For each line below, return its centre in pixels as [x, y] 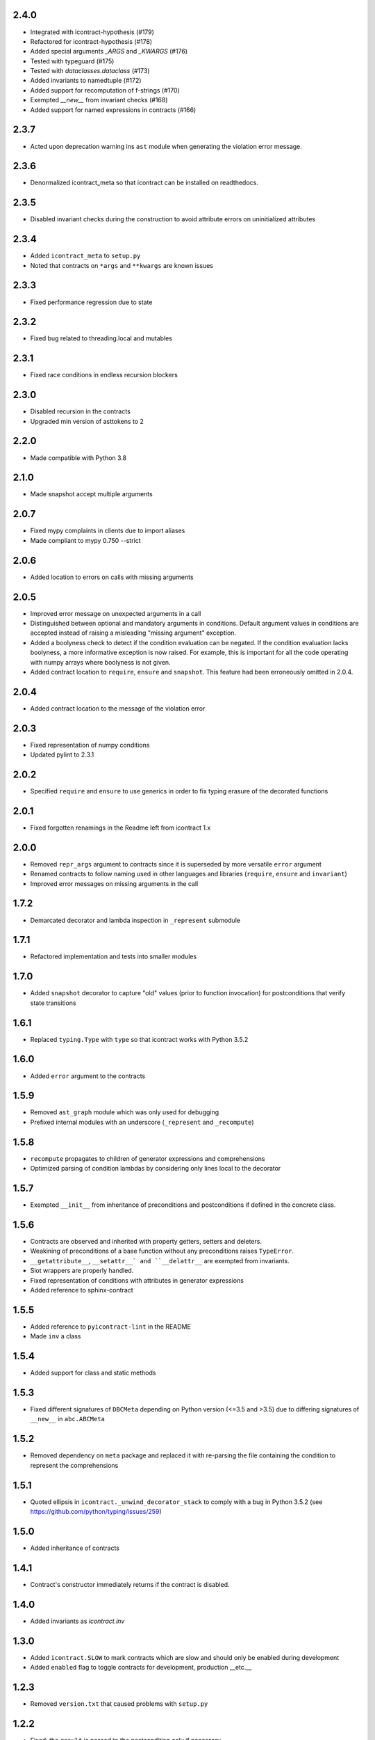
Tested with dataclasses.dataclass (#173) [90, 71]
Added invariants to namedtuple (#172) [86, 81]
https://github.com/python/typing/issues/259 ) [96, 1512]
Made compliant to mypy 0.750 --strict [86, 540]
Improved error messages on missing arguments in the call [114, 883]
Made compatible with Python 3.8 [78, 458]
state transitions [53, 1003]
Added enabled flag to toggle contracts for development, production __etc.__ [141, 1668]
